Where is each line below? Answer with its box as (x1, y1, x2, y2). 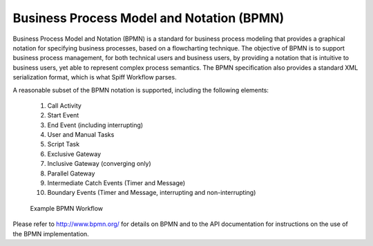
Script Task (47, 140, 79, 149)
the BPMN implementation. (12, 229, 89, 238)
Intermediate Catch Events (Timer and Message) (47, 179, 186, 187)
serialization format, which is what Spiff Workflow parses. (12, 73, 177, 82)
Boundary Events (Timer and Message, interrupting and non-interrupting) (47, 189, 256, 197)
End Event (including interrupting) (47, 121, 144, 129)
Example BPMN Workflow (30, 204, 104, 212)
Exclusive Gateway (47, 149, 102, 158)
